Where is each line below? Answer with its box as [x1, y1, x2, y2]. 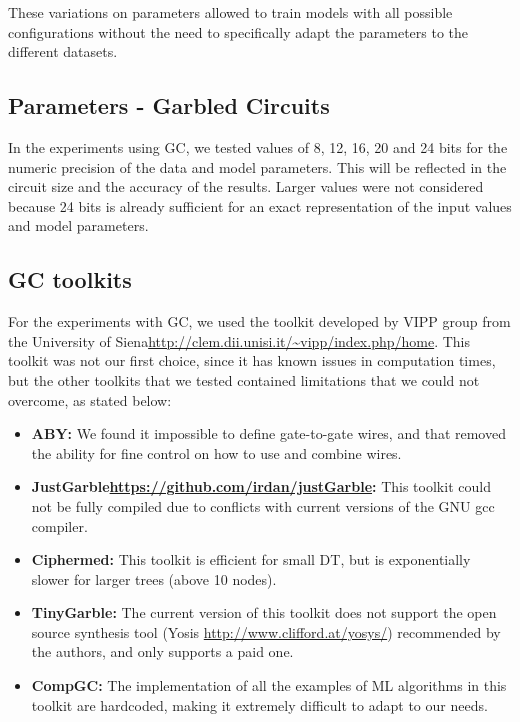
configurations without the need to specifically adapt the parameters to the [8, 21, 469, 42]
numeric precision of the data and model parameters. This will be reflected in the [8, 156, 507, 177]
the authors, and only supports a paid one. [31, 641, 294, 662]
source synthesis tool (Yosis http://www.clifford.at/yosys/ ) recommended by [31, 621, 501, 642]
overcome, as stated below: [8, 389, 172, 410]
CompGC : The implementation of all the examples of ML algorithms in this [31, 675, 507, 696]
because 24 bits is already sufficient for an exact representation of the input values [8, 195, 512, 216]
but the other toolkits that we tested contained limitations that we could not [8, 369, 480, 390]
